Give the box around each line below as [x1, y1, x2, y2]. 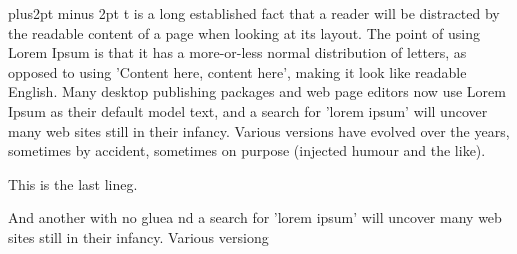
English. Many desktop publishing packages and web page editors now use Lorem [8, 81, 506, 102]
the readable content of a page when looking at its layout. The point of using [8, 22, 480, 43]
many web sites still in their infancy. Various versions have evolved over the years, [8, 120, 510, 141]
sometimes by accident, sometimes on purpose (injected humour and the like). [8, 140, 486, 161]
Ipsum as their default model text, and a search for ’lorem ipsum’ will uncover [8, 100, 488, 121]
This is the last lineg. [8, 173, 138, 194]
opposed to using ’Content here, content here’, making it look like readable [8, 61, 467, 82]
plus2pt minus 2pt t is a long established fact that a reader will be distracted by [8, 3, 500, 23]
